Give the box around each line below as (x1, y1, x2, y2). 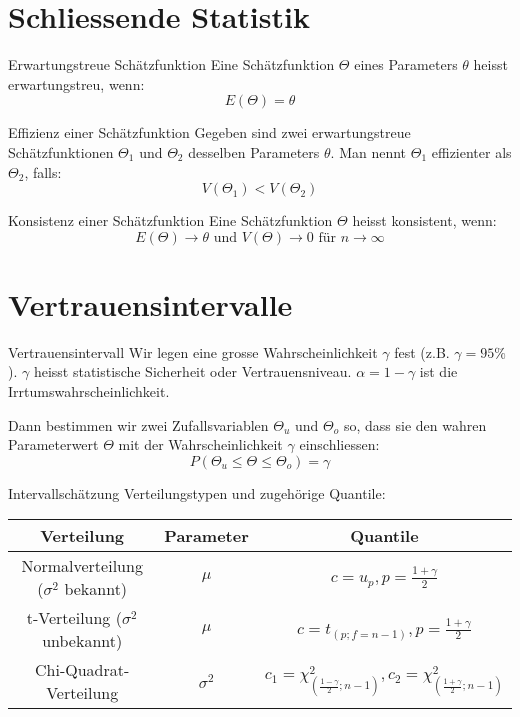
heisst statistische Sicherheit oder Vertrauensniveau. (33, 361, 352, 382)
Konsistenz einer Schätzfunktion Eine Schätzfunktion (8, 210, 333, 231)
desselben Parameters (188, 141, 320, 162)
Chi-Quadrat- (35, 658, 130, 682)
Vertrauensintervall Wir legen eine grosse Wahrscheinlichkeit (8, 341, 378, 362)
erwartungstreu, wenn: (8, 73, 145, 94)
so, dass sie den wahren (343, 414, 487, 435)
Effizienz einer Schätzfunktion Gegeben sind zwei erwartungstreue (8, 122, 411, 143)
